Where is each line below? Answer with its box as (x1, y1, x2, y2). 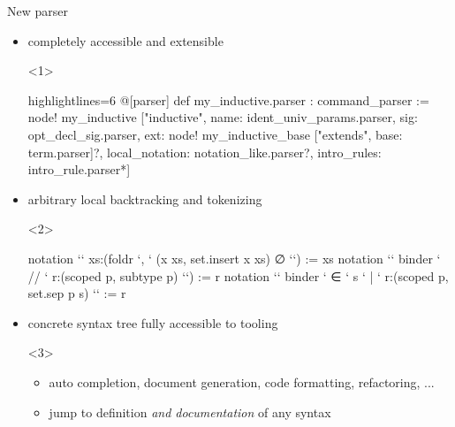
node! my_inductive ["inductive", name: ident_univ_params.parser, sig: (27, 108, 418, 126)
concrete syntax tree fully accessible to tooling (27, 313, 278, 332)
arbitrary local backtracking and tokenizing (27, 189, 262, 208)
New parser (7, 2, 68, 19)
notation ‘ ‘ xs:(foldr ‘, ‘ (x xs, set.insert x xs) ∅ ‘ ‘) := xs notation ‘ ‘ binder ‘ (27, 248, 441, 267)
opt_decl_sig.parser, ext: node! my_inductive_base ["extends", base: (27, 125, 403, 143)
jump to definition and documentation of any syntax (49, 402, 331, 421)
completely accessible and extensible (27, 31, 224, 50)
